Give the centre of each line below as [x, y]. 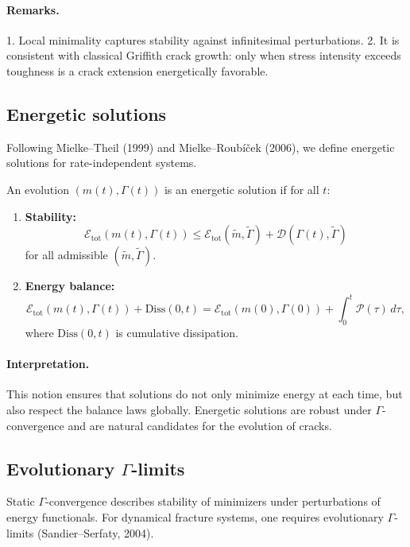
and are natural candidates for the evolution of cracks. [200, 425]
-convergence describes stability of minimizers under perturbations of [213, 501]
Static [21, 501]
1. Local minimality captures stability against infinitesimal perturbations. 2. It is [203, 39]
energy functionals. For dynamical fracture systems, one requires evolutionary [195, 517]
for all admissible [66, 255]
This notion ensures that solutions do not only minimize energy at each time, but [205, 394]
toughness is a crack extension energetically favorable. [137, 70]
